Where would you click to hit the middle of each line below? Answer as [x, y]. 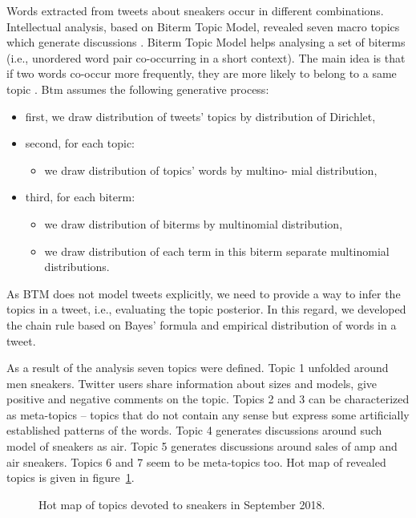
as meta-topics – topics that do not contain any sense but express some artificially [208, 414]
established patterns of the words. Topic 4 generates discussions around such [194, 430]
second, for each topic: [80, 143]
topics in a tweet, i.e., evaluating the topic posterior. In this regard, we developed [206, 309]
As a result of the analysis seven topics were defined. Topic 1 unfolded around [198, 368]
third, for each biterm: [80, 197]
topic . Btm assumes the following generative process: [138, 89]
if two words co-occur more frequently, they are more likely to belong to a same [202, 73]
